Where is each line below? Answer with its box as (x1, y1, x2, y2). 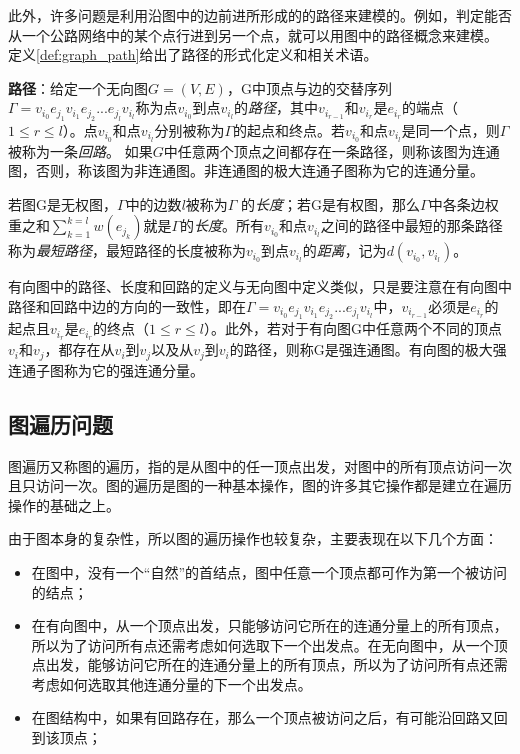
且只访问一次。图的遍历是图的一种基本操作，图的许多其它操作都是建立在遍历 (8, 475, 512, 496)
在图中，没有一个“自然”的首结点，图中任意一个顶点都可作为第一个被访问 (31, 561, 508, 582)
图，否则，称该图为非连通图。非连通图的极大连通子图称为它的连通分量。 (8, 160, 484, 181)
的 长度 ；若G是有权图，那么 (241, 193, 421, 214)
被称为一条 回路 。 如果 (8, 140, 153, 161)
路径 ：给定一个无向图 (8, 77, 148, 98)
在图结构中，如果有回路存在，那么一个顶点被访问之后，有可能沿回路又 (31, 707, 494, 728)
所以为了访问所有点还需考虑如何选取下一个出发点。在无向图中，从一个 (31, 634, 494, 655)
